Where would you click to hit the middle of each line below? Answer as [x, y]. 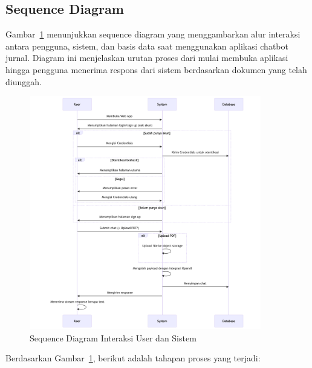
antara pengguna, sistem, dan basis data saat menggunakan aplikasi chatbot [147, 46]
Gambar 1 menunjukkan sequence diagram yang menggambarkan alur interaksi [153, 34]
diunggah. [24, 81]
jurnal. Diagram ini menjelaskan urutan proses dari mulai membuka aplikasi [147, 58]
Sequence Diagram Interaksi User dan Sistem [113, 337]
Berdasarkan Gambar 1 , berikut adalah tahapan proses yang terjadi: [133, 358]
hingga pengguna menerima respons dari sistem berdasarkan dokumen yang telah [156, 69]
